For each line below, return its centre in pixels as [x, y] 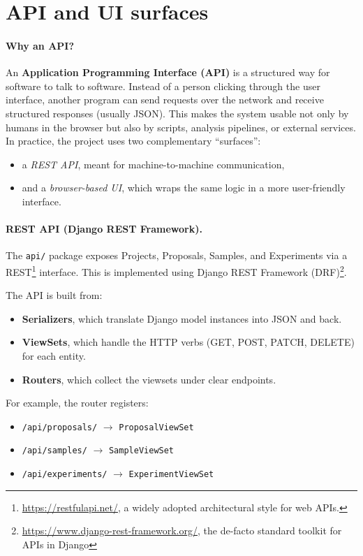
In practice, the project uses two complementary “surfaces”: [133, 141]
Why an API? [40, 45]
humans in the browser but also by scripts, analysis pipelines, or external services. [181, 127]
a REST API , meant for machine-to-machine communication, [153, 164]
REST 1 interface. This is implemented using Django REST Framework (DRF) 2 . [176, 270]
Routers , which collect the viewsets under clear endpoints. [149, 379]
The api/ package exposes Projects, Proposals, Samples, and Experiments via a [177, 255]
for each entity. [54, 356]
